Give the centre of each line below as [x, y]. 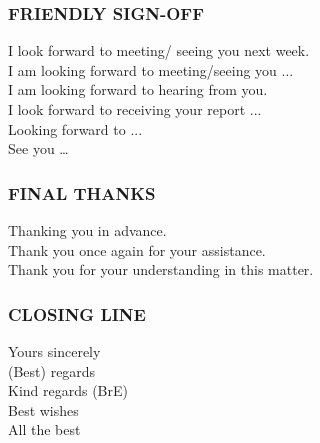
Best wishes [43, 409]
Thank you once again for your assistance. [137, 249]
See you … [38, 148]
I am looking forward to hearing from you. [138, 89]
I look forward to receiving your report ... [135, 109]
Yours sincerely [54, 351]
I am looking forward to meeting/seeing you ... [151, 69]
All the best [44, 429]
